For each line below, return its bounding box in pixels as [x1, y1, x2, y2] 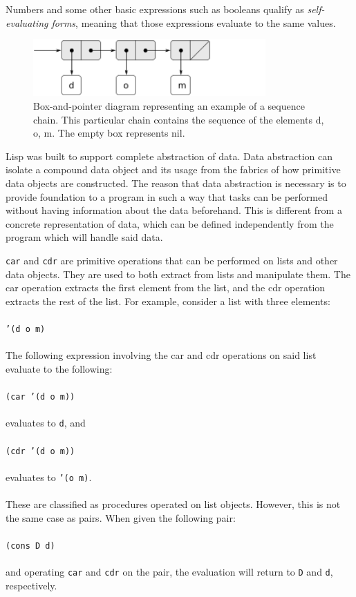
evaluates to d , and [6, 415, 86, 430]
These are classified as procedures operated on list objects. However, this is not [6, 497, 341, 511]
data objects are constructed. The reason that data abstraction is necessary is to [6, 176, 346, 190]
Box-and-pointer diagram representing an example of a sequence [33, 99, 305, 113]
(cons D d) [6, 540, 55, 551]
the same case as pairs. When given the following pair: [6, 510, 236, 525]
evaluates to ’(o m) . [6, 469, 92, 484]
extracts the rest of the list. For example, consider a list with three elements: [6, 293, 330, 308]
